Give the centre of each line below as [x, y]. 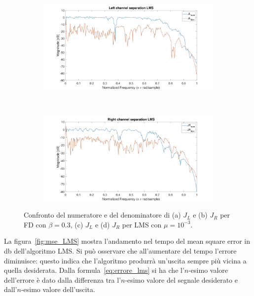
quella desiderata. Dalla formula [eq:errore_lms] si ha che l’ [94, 270]
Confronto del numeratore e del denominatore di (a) [102, 215]
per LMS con [142, 224]
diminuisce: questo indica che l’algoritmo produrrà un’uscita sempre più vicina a [125, 260]
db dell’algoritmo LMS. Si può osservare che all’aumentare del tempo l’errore [120, 250]
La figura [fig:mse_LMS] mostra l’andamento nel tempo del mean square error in [127, 241]
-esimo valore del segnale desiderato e [181, 279]
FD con [35, 224]
